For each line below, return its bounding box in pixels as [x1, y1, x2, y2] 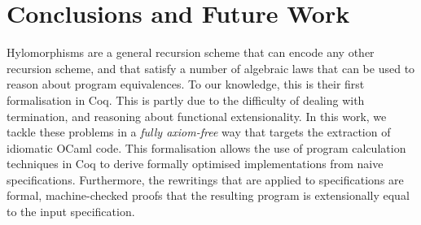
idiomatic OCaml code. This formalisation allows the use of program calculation [7, 139, 406, 156]
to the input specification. [7, 203, 135, 220]
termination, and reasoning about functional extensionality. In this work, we [7, 107, 387, 124]
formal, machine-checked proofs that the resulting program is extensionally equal [7, 187, 410, 204]
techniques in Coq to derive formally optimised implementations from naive [7, 155, 384, 172]
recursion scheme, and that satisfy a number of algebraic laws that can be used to [7, 59, 415, 76]
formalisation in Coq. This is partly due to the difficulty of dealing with [7, 91, 365, 108]
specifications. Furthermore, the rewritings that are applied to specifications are [7, 171, 404, 188]
